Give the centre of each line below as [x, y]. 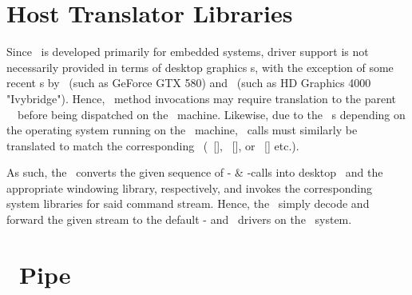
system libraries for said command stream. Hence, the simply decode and [188, 203]
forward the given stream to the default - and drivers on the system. [179, 219]
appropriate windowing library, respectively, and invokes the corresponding [189, 187]
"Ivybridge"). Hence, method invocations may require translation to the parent [202, 98]
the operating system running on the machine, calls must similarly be [182, 130]
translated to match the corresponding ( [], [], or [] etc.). [153, 145]
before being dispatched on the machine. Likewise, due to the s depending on [211, 114]
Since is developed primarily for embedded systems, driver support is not [188, 52]
